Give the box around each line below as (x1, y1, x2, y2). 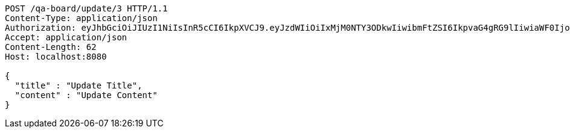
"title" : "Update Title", (14, 81, 142, 90)
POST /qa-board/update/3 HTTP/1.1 (5, 4, 168, 13)
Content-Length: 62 (5, 42, 97, 52)
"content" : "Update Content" (14, 90, 158, 100)
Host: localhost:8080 (5, 52, 107, 61)
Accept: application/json (5, 32, 127, 42)
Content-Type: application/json (5, 13, 158, 23)
